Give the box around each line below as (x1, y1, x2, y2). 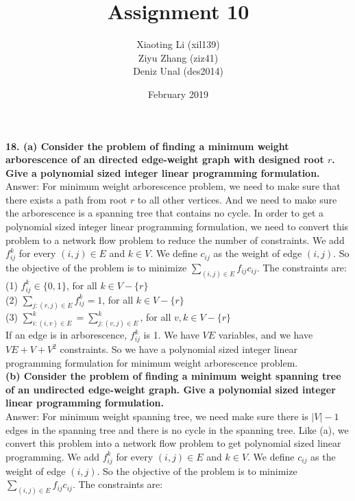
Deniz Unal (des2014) (133, 64, 223, 78)
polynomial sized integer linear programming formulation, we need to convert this (5, 219, 349, 234)
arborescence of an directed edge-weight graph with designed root (5, 152, 324, 167)
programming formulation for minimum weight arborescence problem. (5, 355, 298, 369)
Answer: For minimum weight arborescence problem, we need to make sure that (5, 179, 341, 193)
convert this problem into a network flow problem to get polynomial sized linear (5, 436, 341, 450)
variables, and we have (218, 328, 313, 342)
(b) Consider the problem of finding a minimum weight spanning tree (5, 369, 341, 383)
